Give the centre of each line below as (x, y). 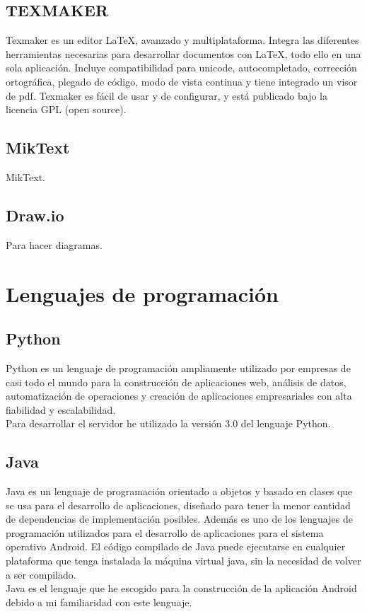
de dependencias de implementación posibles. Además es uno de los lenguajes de (179, 519)
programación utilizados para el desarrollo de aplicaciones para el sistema (165, 532)
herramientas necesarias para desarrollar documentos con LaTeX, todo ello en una (183, 53)
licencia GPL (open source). (66, 109)
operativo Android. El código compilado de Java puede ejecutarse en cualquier (176, 546)
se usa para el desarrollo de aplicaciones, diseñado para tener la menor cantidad (178, 505)
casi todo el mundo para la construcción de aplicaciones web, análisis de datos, (176, 382)
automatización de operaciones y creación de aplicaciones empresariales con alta (179, 396)
